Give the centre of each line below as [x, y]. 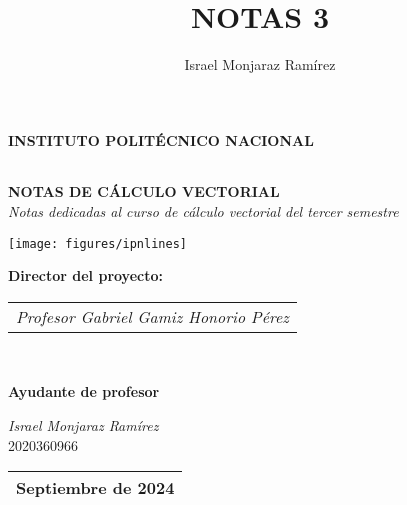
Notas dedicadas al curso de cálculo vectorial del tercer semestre [203, 210]
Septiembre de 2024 [95, 488]
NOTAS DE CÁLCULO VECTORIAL [144, 191]
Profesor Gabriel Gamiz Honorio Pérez [152, 316]
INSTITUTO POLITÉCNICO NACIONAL [161, 139]
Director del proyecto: [85, 275]
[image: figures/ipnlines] [97, 243]
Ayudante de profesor [84, 391]
